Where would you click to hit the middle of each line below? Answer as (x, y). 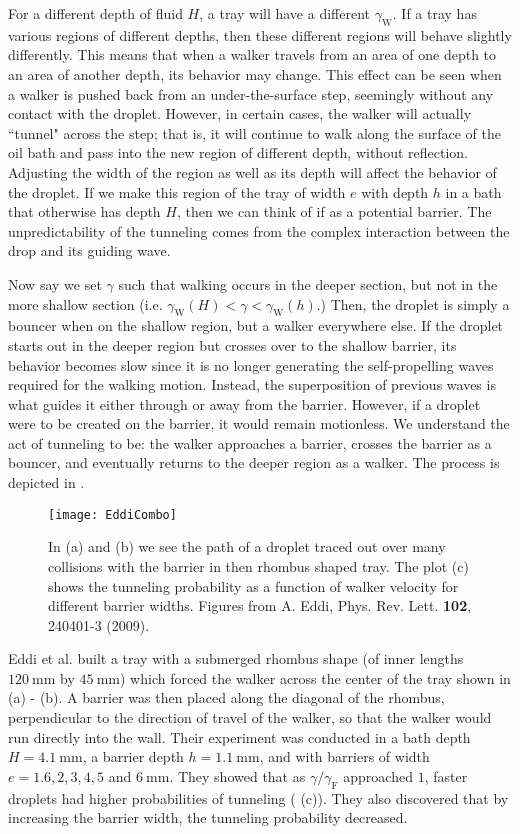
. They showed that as (237, 775)
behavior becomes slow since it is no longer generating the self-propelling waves (251, 364)
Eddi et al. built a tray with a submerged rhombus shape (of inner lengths (236, 658)
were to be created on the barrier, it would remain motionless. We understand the (259, 423)
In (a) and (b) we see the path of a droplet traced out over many (247, 546)
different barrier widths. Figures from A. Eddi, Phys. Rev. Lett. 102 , (260, 605)
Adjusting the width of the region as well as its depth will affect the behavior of (252, 171)
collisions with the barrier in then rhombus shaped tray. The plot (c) (258, 565)
